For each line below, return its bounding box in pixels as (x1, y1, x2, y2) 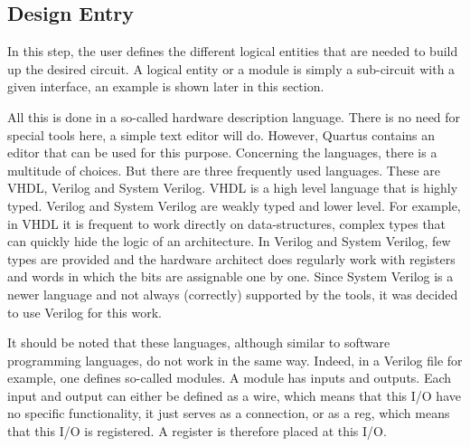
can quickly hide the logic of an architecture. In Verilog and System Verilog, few (7, 232, 451, 251)
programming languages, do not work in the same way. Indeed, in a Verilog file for (7, 350, 463, 369)
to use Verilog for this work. (7, 302, 162, 321)
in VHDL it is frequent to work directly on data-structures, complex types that (7, 214, 446, 233)
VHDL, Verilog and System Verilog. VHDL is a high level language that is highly (7, 178, 458, 197)
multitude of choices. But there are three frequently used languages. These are (7, 160, 440, 179)
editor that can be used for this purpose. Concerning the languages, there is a (7, 143, 437, 162)
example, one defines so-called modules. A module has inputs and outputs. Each (7, 368, 452, 387)
